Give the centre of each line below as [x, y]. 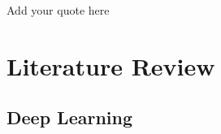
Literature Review [111, 65]
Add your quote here [58, 10]
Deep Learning [70, 117]
